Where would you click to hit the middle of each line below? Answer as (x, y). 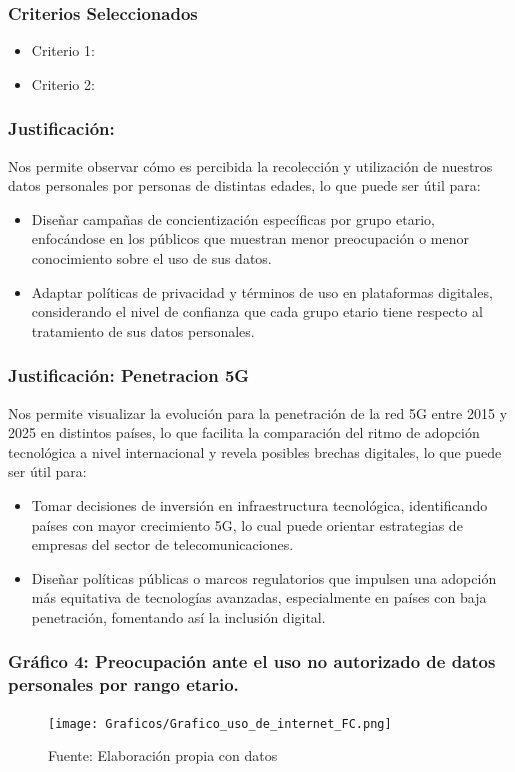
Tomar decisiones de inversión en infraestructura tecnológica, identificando (259, 504)
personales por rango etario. (123, 684)
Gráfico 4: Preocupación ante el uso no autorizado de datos (252, 661)
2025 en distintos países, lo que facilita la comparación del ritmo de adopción (244, 432)
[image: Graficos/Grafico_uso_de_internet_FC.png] (220, 723)
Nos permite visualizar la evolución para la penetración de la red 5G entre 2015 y (258, 412)
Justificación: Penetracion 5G (129, 375)
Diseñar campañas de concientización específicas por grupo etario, (233, 218)
